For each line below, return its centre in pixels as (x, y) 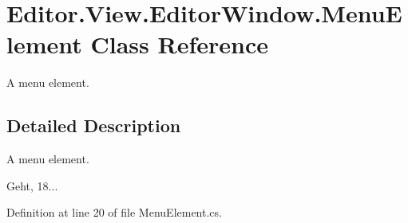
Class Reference (179, 44)
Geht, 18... (32, 185)
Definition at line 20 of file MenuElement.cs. (114, 212)
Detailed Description (94, 125)
